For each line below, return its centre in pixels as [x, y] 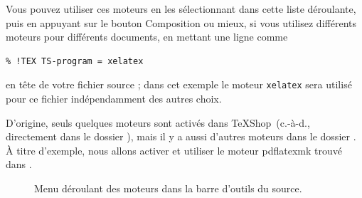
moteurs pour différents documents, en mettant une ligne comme [147, 37]
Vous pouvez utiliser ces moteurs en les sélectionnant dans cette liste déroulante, [181, 9]
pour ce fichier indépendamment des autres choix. [114, 99]
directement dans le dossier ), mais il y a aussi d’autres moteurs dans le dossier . [181, 136]
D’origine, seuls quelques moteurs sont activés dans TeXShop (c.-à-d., [158, 122]
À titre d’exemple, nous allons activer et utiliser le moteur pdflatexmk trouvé [174, 150]
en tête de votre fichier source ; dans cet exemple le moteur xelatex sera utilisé [179, 84]
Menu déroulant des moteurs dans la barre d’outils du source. [168, 188]
